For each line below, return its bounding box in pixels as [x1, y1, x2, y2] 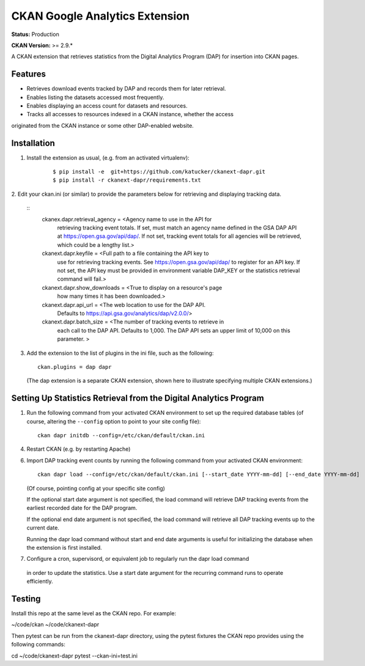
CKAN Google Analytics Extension [11, 9, 190, 23]
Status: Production [11, 31, 59, 38]
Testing [11, 593, 41, 604]
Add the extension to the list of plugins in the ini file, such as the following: [26, 349, 214, 357]
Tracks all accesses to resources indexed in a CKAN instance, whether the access [26, 111, 234, 118]
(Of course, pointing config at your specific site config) [26, 484, 165, 492]
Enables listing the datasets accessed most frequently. [26, 94, 164, 101]
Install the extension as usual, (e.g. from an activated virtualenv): [26, 154, 190, 161]
